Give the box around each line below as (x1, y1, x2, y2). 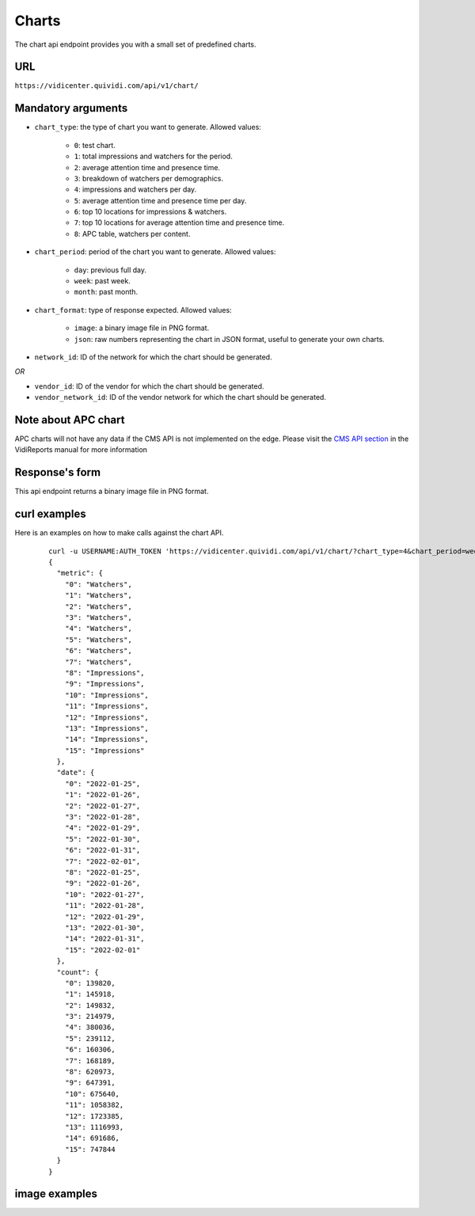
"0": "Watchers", (64, 579, 132, 589)
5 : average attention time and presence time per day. (74, 196, 247, 205)
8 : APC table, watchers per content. (74, 229, 191, 238)
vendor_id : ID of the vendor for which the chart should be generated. (34, 381, 264, 391)
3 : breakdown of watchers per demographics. (74, 173, 223, 183)
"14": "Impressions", (64, 735, 150, 744)
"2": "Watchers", (64, 602, 132, 611)
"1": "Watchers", (64, 591, 132, 600)
